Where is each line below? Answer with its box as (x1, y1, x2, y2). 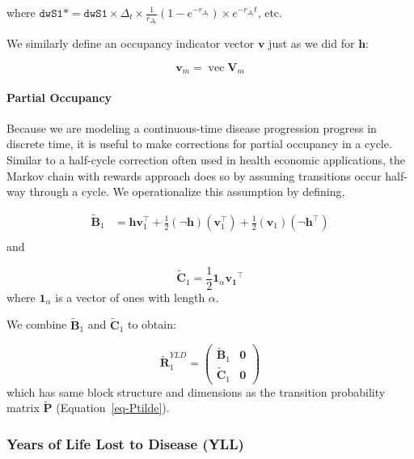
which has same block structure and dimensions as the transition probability (6, 383, 386, 400)
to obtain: (127, 316, 176, 333)
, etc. (257, 4, 282, 20)
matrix (6, 399, 40, 416)
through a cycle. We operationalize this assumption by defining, (29, 183, 345, 200)
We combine (6, 316, 67, 333)
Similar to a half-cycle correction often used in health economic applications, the (6, 151, 405, 168)
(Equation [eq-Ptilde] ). (56, 399, 170, 416)
